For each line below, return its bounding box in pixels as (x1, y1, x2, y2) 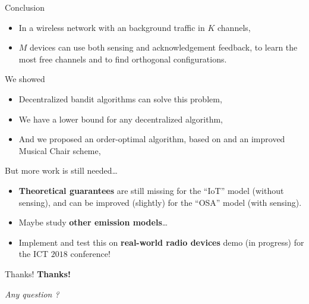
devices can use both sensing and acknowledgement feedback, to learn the (30, 41, 298, 54)
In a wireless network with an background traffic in (18, 21, 205, 33)
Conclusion (5, 1, 45, 13)
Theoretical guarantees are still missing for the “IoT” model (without (18, 184, 284, 196)
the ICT (18, 247, 49, 260)
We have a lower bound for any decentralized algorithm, (18, 112, 223, 125)
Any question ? (5, 287, 59, 300)
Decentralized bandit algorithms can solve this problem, (18, 92, 222, 105)
